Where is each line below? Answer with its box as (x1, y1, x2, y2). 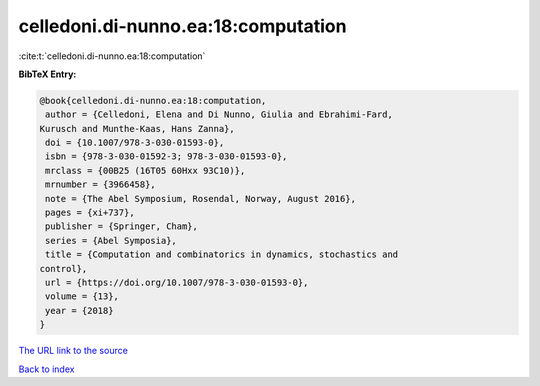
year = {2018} (45, 305, 114, 316)
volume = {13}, (45, 291, 120, 302)
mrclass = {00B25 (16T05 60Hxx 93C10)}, (45, 165, 246, 176)
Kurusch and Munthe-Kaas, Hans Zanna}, (39, 123, 235, 134)
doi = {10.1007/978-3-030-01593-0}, (45, 137, 225, 149)
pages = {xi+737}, (45, 207, 135, 219)
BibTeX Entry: (18, 68, 77, 80)
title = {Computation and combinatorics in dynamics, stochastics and (45, 249, 399, 260)
